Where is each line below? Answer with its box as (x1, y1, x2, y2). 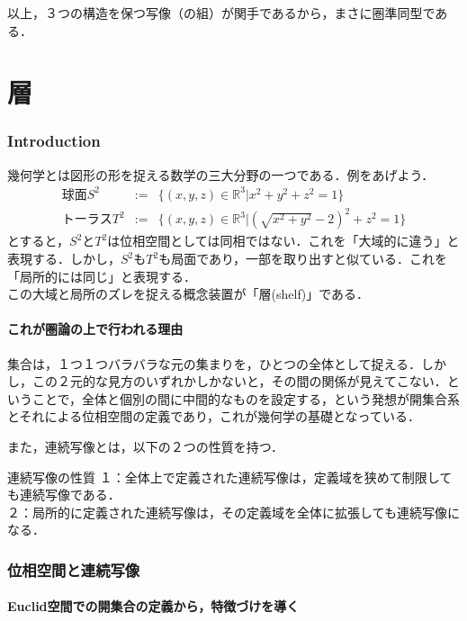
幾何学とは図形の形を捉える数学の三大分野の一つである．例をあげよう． (7, 165, 435, 184)
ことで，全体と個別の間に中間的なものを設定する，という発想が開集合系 (31, 389, 461, 408)
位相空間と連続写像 (7, 558, 140, 580)
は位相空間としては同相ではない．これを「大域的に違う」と (107, 231, 460, 250)
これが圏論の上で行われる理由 (7, 319, 184, 338)
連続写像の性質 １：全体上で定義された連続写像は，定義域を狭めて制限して (7, 467, 453, 486)
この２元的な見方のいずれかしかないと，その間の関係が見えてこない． (31, 372, 447, 391)
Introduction (7, 130, 101, 152)
